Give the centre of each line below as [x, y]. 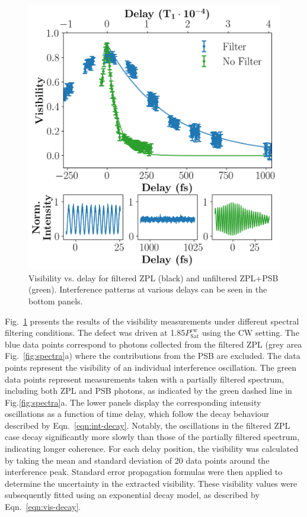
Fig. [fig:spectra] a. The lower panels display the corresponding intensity [133, 402]
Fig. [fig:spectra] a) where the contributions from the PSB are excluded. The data [153, 356]
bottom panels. [56, 301]
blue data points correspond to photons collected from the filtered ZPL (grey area [153, 344]
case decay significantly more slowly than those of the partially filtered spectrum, [152, 437]
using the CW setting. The [250, 333]
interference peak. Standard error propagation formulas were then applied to [144, 472]
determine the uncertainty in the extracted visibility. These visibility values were [151, 483]
